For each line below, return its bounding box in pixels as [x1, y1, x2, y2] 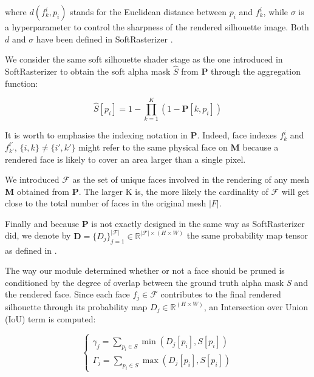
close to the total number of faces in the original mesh [5, 197, 206, 209]
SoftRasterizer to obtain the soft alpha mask [5, 65, 171, 77]
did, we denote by [5, 229, 71, 242]
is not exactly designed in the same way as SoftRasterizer [91, 217, 305, 229]
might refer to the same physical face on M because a [78, 140, 279, 153]
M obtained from [5, 185, 69, 197]
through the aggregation [211, 65, 301, 77]
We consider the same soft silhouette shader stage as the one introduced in [5, 53, 283, 66]
